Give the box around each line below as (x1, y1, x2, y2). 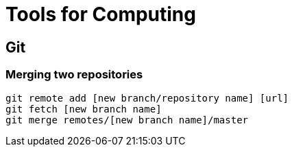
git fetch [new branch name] (5, 103, 162, 115)
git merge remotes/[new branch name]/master (5, 114, 249, 125)
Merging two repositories (5, 67, 143, 82)
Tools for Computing (5, 3, 196, 26)
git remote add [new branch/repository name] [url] (5, 92, 289, 104)
